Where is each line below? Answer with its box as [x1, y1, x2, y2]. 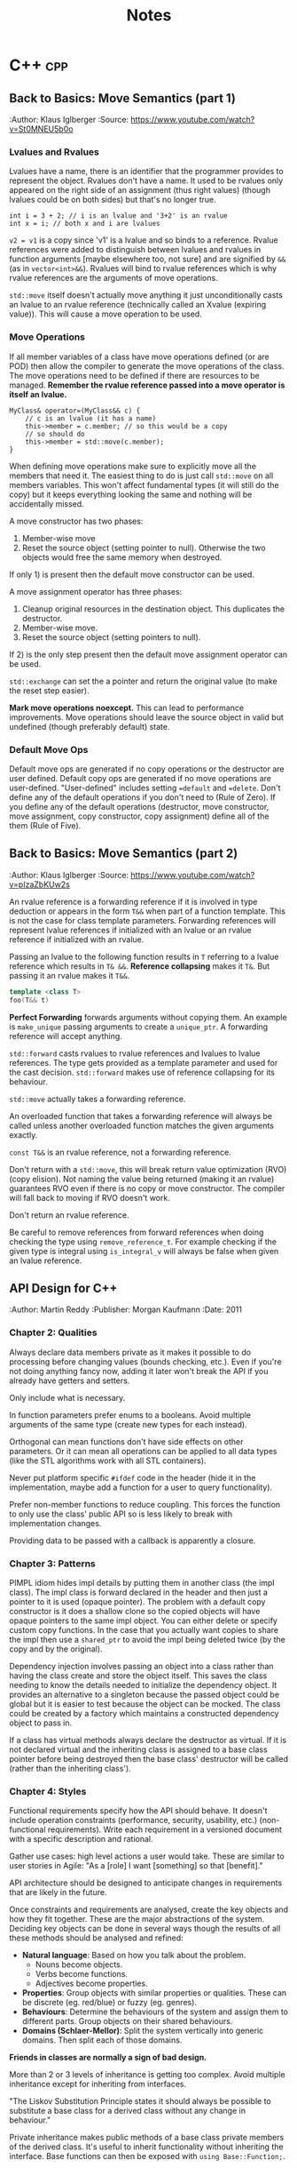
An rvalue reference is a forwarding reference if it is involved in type [9, 896, 258, 907]
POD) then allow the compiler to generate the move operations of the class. [9, 360, 285, 372]
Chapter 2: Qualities [9, 1326, 98, 1339]
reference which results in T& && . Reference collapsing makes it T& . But [9, 960, 270, 972]
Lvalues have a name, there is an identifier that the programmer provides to [9, 166, 284, 177]
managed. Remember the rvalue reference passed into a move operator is [9, 380, 285, 390]
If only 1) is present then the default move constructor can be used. [9, 569, 255, 580]
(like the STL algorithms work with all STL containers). [9, 1455, 207, 1466]
